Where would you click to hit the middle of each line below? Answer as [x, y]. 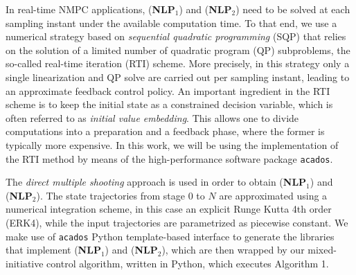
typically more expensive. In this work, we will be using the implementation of [172, 144]
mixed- [322, 250]
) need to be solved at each [293, 9]
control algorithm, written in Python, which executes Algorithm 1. [188, 263]
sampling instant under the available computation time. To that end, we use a [171, 23]
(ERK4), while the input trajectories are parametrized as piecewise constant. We [177, 222]
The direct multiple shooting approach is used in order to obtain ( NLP [156, 182]
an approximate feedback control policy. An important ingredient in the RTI [168, 90]
